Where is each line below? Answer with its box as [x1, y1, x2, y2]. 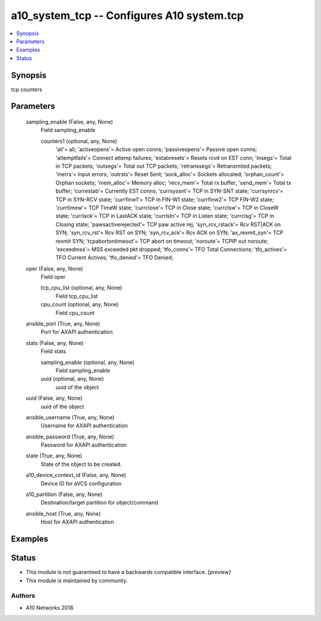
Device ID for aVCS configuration [40, 479, 122, 487]
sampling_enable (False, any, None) [26, 118, 113, 126]
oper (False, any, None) [26, 265, 83, 272]
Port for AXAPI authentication [40, 328, 113, 335]
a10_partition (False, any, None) [26, 491, 103, 498]
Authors [11, 592, 36, 600]
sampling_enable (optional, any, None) [40, 359, 135, 366]
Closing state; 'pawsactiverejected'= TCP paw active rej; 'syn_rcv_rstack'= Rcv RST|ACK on [55, 221, 281, 228]
